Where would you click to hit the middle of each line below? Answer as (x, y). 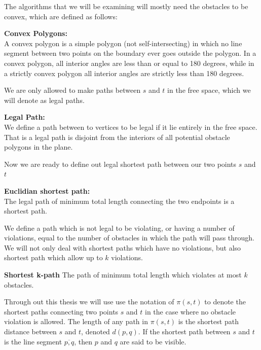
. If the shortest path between (184, 331)
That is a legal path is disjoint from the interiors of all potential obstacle (117, 137)
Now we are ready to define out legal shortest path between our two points (120, 164)
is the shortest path (208, 321)
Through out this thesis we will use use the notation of (89, 302)
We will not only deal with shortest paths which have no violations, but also (123, 247)
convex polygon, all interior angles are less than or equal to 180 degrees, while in (129, 63)
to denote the (225, 302)
